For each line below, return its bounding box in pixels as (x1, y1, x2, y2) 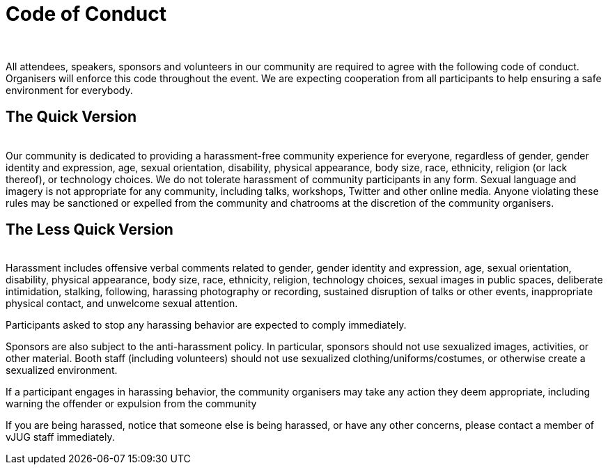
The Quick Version (6, 108, 137, 126)
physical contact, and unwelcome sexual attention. (6, 297, 238, 310)
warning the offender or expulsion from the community (6, 398, 257, 410)
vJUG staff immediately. (6, 431, 115, 444)
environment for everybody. (6, 84, 133, 96)
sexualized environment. (6, 364, 118, 377)
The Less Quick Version (6, 221, 173, 239)
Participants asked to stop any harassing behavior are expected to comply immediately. (6, 319, 407, 331)
